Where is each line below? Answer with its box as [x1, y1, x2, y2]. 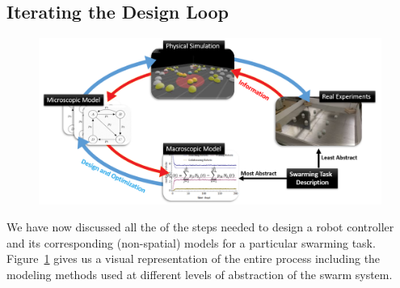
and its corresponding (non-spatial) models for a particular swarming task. [6, 234, 376, 251]
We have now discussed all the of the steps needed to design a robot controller [6, 218, 394, 235]
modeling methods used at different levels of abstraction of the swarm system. [6, 265, 393, 282]
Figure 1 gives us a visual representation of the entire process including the [6, 250, 381, 267]
